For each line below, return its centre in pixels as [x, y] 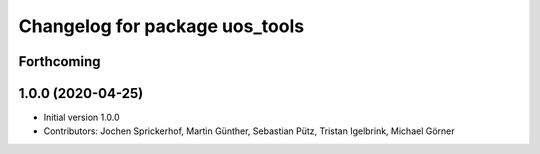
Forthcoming [59, 61]
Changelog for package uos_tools [161, 26]
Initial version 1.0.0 [81, 117]
